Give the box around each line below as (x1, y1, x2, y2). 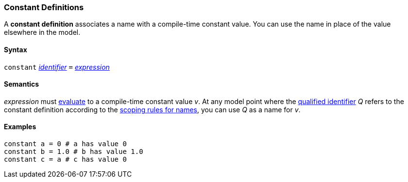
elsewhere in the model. (4, 28, 81, 37)
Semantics (4, 80, 39, 89)
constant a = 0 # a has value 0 (4, 140, 127, 148)
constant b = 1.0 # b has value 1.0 (4, 148, 143, 156)
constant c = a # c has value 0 (4, 155, 127, 164)
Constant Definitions (4, 2, 84, 12)
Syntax (4, 45, 27, 54)
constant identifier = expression (4, 62, 110, 71)
